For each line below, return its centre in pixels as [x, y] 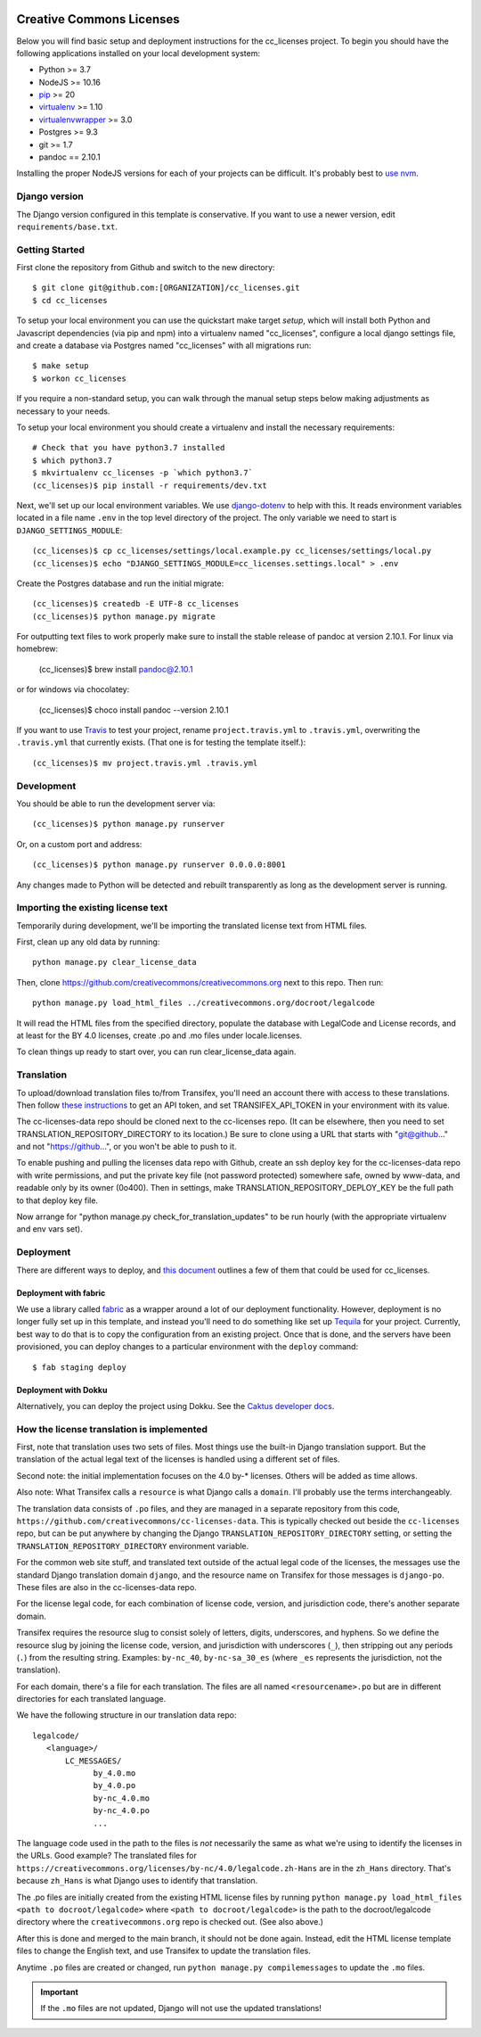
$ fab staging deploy [79, 1367]
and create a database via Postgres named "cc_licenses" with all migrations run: [164, 346]
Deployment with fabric [61, 1292]
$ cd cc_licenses [70, 300]
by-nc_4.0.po [122, 1811]
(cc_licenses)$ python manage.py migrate [124, 616]
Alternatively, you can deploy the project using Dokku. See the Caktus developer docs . [175, 1406]
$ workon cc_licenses [79, 378]
